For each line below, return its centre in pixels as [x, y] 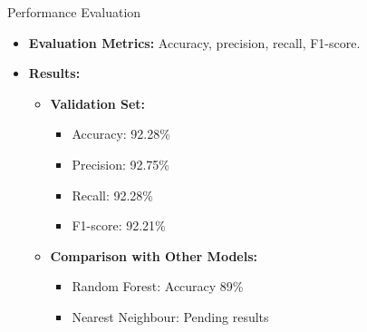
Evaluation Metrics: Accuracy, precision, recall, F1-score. [194, 42]
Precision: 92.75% [121, 164]
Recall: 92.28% [113, 195]
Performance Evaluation [74, 12]
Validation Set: [98, 103]
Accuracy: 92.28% [121, 134]
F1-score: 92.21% [119, 225]
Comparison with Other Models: [154, 255]
